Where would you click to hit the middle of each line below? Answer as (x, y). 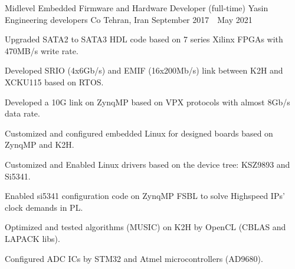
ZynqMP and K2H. (40, 145)
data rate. (22, 113)
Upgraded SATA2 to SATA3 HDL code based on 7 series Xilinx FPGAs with (144, 39)
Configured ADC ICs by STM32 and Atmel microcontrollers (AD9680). (134, 258)
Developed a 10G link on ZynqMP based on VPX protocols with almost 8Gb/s (147, 102)
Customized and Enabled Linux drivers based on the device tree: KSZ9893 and (147, 164)
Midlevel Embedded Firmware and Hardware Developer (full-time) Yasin (137, 8)
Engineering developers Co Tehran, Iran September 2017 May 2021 (129, 19)
